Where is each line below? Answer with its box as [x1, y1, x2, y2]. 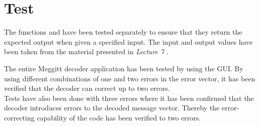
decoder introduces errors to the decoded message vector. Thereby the [4, 102, 220, 113]
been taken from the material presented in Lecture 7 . [4, 46, 169, 57]
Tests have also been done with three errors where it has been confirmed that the [4, 92, 254, 103]
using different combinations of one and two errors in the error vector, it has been [4, 73, 255, 83]
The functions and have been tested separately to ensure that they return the [4, 27, 242, 37]
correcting [4, 112, 35, 122]
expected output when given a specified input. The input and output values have [4, 36, 253, 47]
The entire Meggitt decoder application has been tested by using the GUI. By [4, 63, 243, 73]
